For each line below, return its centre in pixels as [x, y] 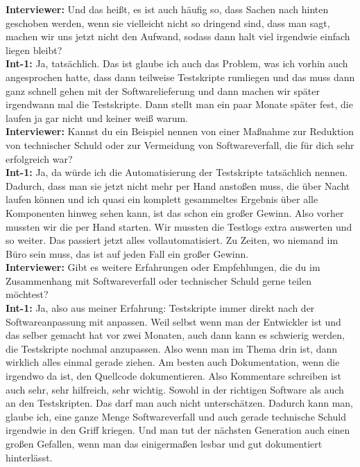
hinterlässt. [29, 457]
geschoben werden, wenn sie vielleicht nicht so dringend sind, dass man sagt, [168, 23]
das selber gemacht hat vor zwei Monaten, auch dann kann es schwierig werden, [175, 335]
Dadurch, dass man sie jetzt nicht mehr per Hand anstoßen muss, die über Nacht [178, 185]
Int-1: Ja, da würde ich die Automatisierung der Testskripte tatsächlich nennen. [177, 172]
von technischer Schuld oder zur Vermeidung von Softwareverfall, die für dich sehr [180, 144]
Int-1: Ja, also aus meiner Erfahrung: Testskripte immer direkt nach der [160, 308]
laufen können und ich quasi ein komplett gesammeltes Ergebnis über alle [162, 199]
